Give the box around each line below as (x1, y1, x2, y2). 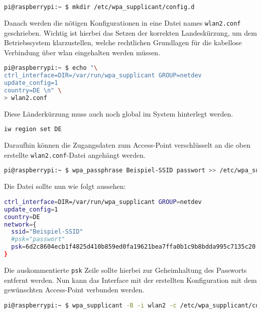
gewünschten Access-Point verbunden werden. (4, 284, 145, 295)
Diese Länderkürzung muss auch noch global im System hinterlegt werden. (4, 108, 233, 119)
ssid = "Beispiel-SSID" (11, 228, 83, 236)
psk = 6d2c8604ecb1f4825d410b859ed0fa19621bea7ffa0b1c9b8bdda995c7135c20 (11, 243, 256, 251)
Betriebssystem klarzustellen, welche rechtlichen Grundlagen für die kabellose (4, 37, 242, 48)
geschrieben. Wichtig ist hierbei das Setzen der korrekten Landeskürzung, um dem (4, 27, 257, 38)
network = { (4, 221, 37, 228)
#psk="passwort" (11, 236, 65, 243)
